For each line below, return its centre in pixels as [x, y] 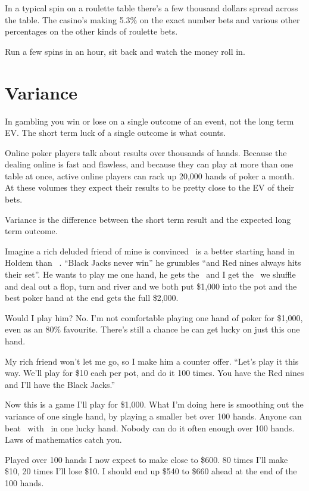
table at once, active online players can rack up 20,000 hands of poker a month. [150, 175]
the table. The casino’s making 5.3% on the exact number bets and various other [152, 19]
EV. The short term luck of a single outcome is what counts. [116, 133]
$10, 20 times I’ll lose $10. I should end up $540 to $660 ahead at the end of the [151, 471]
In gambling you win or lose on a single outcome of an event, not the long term [149, 121]
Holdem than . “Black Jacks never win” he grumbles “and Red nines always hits [153, 262]
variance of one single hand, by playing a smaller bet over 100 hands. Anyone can [153, 416]
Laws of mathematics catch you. [63, 439]
